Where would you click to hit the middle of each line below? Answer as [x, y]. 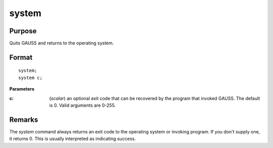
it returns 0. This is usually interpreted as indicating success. [73, 139]
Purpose [23, 31]
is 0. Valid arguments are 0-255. [83, 105]
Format [21, 57]
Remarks [24, 120]
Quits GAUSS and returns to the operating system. [62, 43]
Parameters [22, 89]
